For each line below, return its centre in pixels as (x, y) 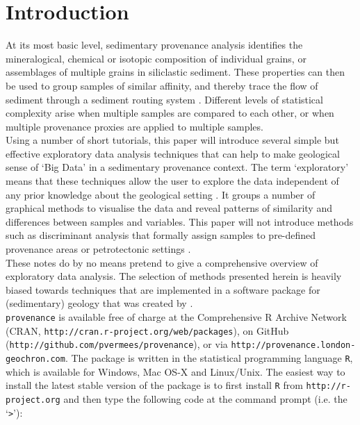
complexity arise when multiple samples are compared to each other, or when (170, 113)
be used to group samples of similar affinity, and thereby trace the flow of (162, 85)
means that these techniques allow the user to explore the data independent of (172, 181)
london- (338, 345)
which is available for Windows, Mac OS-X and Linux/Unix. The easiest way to (175, 371)
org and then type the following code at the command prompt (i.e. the (196, 398)
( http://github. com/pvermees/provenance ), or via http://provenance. (163, 344)
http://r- (328, 386)
